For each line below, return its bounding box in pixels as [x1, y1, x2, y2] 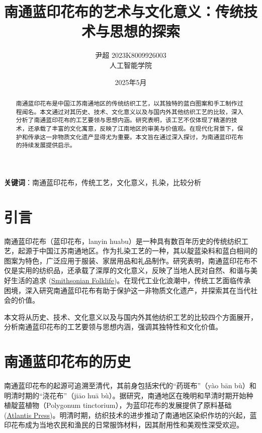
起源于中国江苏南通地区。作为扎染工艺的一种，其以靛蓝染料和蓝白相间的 [18, 245, 257, 256]
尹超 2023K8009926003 [95, 50, 166, 60]
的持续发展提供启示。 [16, 141, 76, 149]
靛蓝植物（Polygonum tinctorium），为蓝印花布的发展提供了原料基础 [11, 400, 232, 410]
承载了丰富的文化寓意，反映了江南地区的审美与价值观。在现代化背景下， [34, 124, 237, 132]
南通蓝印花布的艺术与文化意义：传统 [4, 1, 244, 22]
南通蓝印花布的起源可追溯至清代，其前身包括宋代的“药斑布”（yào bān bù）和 [4, 380, 256, 391]
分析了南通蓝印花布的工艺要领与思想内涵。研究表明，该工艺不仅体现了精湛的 [16, 116, 231, 124]
